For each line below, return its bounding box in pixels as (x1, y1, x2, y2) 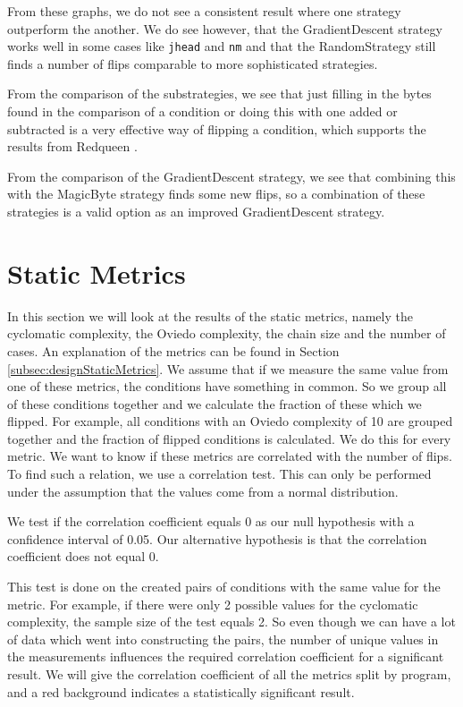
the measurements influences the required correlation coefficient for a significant (7, 647, 444, 666)
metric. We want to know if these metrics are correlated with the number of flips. (7, 447, 452, 465)
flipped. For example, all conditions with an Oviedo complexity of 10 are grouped (7, 412, 453, 430)
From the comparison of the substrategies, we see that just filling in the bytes (7, 84, 432, 103)
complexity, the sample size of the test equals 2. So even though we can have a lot (7, 612, 456, 631)
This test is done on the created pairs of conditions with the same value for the (7, 577, 441, 596)
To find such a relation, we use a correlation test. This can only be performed (7, 464, 432, 483)
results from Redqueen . (7, 137, 138, 156)
